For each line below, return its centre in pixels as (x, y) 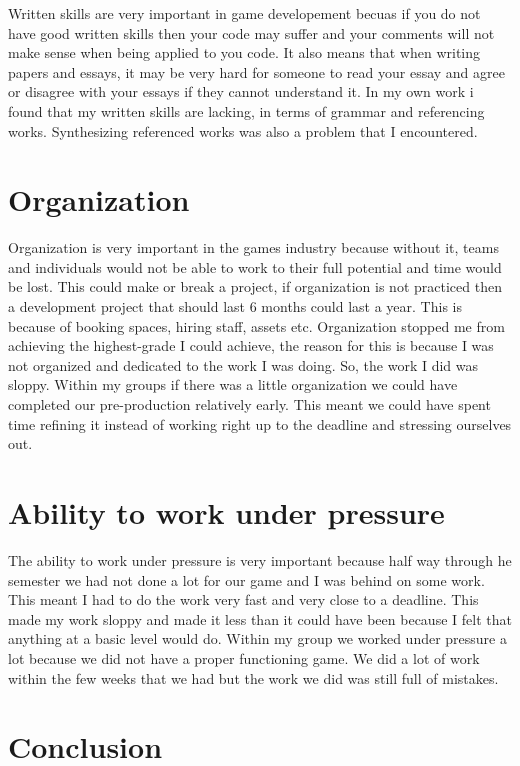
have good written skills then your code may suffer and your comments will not (251, 32)
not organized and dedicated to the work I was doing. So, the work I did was (243, 364)
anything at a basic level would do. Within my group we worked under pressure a (257, 638)
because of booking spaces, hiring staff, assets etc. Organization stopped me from (256, 325)
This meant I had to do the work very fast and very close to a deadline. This (243, 599)
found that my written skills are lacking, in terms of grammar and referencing (246, 110)
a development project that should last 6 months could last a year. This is (235, 306)
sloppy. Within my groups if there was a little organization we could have (233, 384)
